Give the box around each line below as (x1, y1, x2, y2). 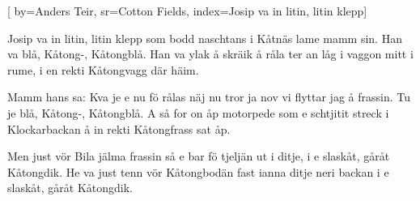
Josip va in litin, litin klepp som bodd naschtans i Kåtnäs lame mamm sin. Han (7, 29, 402, 46)
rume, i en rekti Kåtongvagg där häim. (7, 61, 199, 78)
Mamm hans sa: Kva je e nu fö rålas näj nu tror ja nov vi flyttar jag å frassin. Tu (7, 88, 410, 105)
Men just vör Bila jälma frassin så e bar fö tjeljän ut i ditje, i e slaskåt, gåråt (7, 148, 390, 165)
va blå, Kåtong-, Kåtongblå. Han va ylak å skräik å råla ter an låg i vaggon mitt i (7, 45, 414, 62)
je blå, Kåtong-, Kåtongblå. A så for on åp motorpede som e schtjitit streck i (7, 104, 389, 121)
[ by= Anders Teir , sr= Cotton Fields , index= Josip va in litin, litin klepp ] (7, 2, 367, 19)
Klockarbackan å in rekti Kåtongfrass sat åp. (7, 120, 231, 137)
